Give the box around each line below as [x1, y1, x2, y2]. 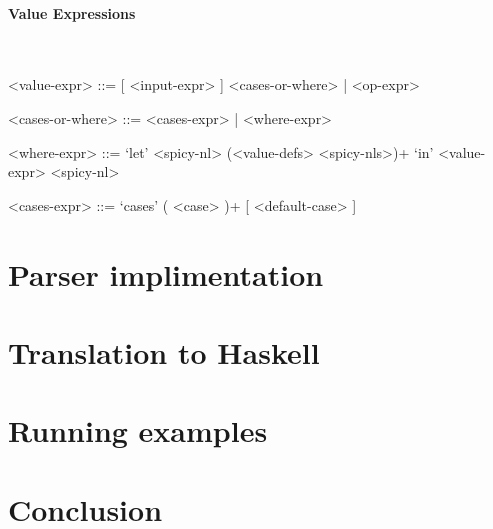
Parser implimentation [8, 253, 324, 294]
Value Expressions [8, 2, 136, 23]
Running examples [8, 410, 268, 451]
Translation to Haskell [8, 331, 320, 372]
